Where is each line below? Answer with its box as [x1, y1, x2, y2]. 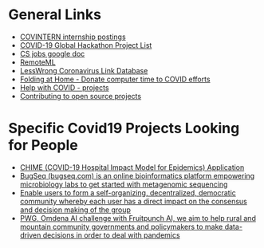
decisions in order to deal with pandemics [42, 230, 181, 240]
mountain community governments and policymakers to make [19, 222, 223, 231]
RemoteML [19, 57, 56, 67]
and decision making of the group [19, 205, 132, 215]
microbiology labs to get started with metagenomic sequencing [19, 179, 228, 189]
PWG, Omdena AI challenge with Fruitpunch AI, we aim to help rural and [19, 213, 257, 222]
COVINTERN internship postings [19, 32, 126, 41]
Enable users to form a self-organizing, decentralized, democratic [19, 187, 237, 197]
